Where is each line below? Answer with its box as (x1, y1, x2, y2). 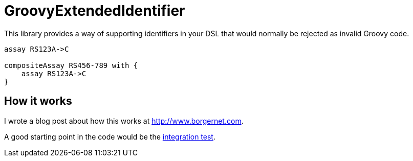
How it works (4, 95, 72, 108)
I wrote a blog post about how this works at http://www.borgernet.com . (4, 116, 244, 125)
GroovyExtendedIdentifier (4, 2, 185, 19)
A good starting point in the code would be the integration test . (4, 132, 215, 141)
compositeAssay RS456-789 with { (4, 61, 138, 70)
